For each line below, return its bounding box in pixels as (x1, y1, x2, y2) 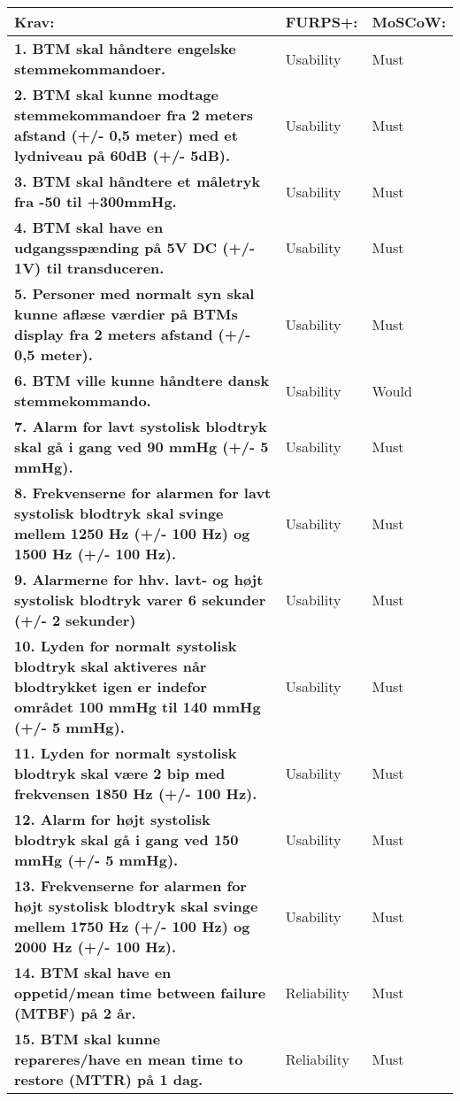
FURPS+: (285, 12, 358, 32)
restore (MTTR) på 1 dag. (14, 1069, 203, 1089)
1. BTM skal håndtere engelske (14, 38, 236, 58)
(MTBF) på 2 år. (14, 1003, 136, 1023)
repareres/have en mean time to (14, 1049, 243, 1069)
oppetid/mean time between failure (14, 982, 266, 1003)
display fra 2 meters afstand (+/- (14, 324, 251, 344)
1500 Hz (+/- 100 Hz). (14, 543, 177, 564)
